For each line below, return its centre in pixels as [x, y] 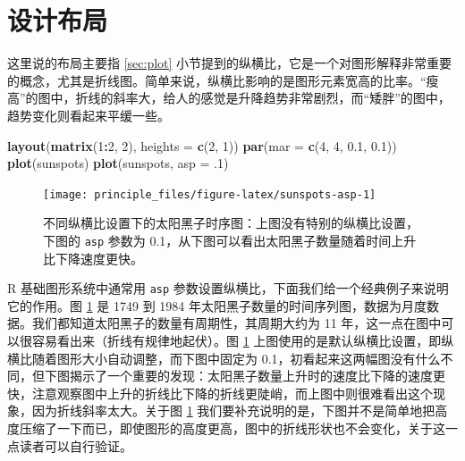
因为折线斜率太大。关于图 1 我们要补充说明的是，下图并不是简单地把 [233, 411]
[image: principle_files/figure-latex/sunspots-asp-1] [210, 194]
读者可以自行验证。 [76, 445]
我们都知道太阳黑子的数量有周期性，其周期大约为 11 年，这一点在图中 [237, 323]
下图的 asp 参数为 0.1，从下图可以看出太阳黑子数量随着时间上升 [230, 240]
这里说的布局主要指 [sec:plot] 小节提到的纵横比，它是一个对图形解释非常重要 [230, 63]
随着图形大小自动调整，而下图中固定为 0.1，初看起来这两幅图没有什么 [236, 358]
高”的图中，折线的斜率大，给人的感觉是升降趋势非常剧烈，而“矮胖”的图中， [229, 98]
